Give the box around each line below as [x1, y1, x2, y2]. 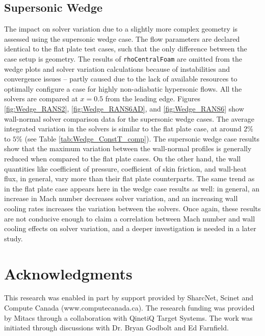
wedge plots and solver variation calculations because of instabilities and [4, 63, 230, 74]
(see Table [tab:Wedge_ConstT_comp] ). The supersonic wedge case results [24, 133, 260, 144]
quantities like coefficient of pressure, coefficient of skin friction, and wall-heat [4, 163, 247, 174]
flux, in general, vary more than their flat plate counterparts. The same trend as [4, 173, 255, 184]
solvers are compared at [4, 93, 78, 104]
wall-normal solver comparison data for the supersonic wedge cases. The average [4, 113, 255, 124]
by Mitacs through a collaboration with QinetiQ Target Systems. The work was [4, 312, 253, 323]
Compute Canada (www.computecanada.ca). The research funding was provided [4, 302, 255, 313]
